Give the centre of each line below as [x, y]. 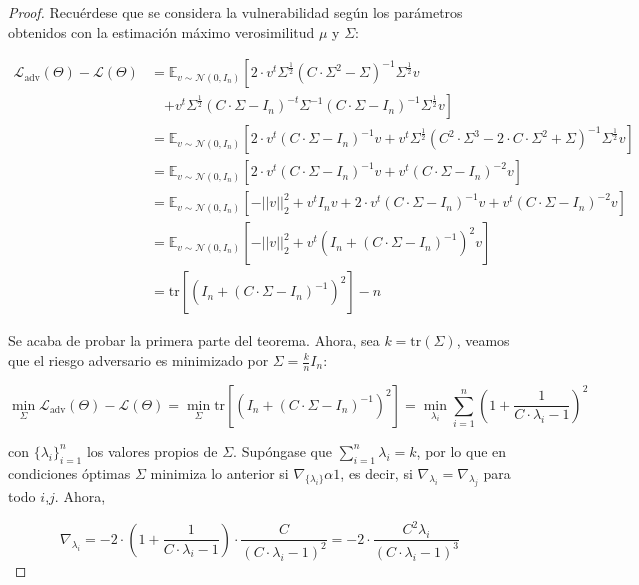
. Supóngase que [282, 450]
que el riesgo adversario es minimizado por [138, 360]
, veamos [483, 340]
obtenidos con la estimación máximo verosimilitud [161, 31]
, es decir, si [376, 472]
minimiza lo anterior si [219, 472]
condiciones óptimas [69, 472]
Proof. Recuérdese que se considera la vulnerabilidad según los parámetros [235, 12]
